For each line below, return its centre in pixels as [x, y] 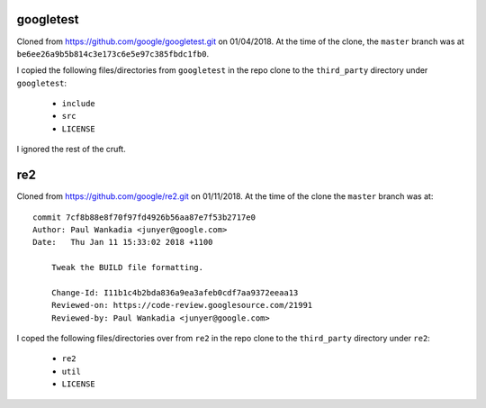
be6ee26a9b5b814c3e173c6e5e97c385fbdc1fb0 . [113, 53]
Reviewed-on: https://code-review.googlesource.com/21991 [182, 305]
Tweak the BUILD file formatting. [127, 267]
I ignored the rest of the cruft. [71, 150]
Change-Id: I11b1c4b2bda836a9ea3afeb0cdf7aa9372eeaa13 [175, 292]
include [79, 104]
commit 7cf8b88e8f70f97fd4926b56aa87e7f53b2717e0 [144, 217]
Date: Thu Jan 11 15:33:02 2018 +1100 [123, 242]
